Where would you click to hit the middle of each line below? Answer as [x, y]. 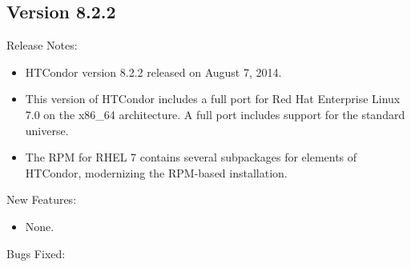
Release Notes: [42, 45]
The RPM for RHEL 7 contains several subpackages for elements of [191, 157]
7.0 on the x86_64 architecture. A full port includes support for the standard [215, 114]
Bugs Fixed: [36, 253]
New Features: [42, 199]
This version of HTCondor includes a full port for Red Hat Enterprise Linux [213, 99]
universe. [47, 130]
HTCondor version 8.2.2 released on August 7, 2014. [153, 72]
